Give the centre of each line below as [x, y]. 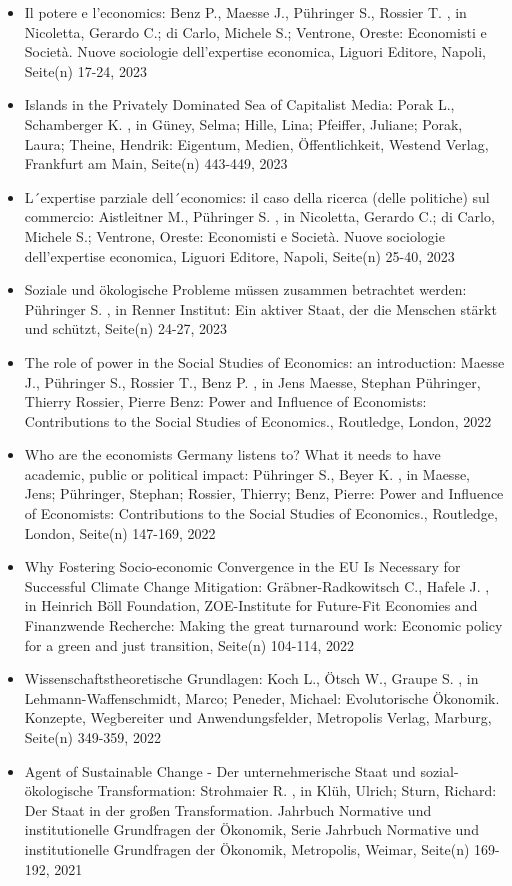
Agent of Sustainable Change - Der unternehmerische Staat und [220, 770]
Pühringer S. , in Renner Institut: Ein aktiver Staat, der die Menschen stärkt [260, 308]
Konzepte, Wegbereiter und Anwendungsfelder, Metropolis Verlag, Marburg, [258, 717]
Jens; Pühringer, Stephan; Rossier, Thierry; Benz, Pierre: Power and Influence [264, 493]
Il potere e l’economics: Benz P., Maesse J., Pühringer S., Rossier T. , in [245, 12]
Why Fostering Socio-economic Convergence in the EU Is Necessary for [242, 566]
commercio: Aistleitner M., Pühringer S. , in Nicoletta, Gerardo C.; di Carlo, [259, 216]
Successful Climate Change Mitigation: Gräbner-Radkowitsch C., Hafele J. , [257, 585]
